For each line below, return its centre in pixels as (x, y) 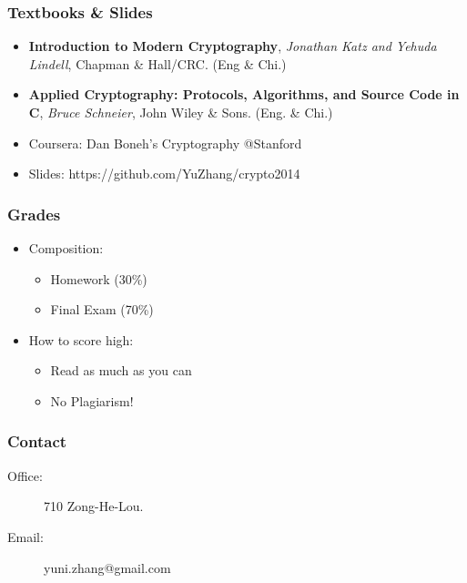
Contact (37, 441)
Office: (25, 475)
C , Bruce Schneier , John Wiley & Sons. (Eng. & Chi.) (181, 112)
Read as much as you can (121, 370)
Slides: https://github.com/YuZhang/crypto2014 (164, 174)
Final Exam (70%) (102, 309)
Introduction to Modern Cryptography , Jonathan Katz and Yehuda (233, 46)
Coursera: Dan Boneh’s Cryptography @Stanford (165, 143)
